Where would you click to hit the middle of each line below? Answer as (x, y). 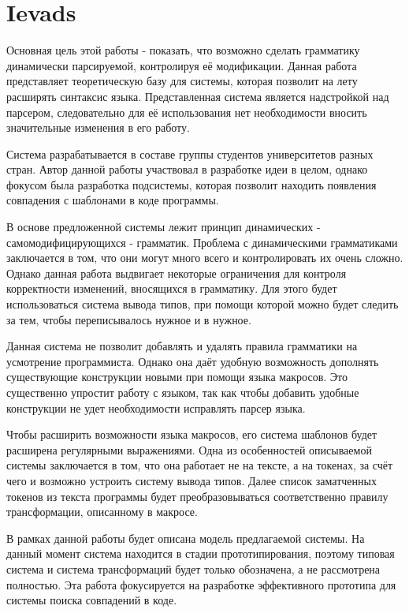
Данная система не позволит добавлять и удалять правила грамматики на (182, 346)
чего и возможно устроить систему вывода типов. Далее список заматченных (191, 480)
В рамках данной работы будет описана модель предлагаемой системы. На (186, 538)
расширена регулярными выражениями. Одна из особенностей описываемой (189, 449)
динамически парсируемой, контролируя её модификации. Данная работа (182, 65)
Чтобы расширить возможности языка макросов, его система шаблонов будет (192, 434)
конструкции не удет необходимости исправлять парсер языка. (156, 407)
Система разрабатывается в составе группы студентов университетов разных (190, 153)
